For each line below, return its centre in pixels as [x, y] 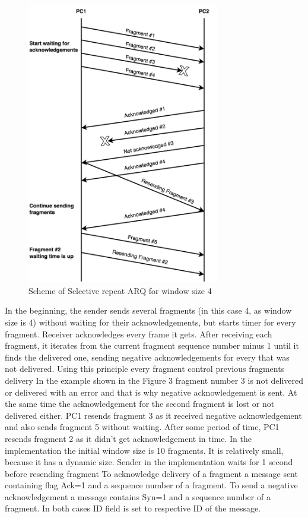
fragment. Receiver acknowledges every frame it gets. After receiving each [139, 334]
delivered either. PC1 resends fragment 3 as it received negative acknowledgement [153, 415]
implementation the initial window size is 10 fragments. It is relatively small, [144, 450]
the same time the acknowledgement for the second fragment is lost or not [140, 404]
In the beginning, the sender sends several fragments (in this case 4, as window [148, 310]
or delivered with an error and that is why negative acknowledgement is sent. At [151, 392]
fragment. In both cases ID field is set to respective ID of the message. [133, 508]
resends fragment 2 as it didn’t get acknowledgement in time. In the [128, 438]
